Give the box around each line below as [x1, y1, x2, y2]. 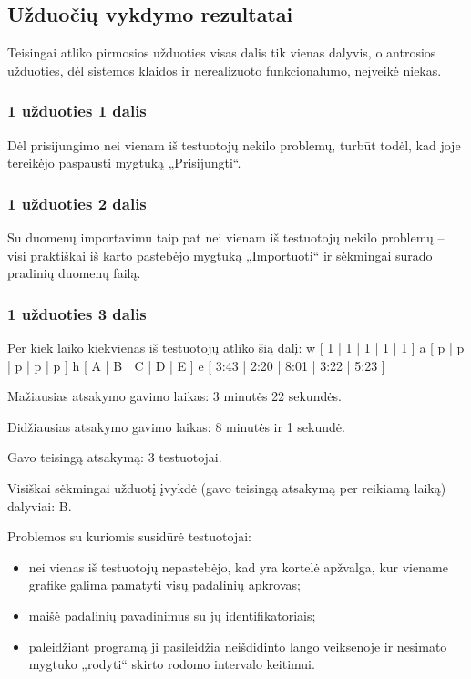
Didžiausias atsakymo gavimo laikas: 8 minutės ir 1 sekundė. [7, 417, 345, 436]
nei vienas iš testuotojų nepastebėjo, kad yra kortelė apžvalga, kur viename [28, 557, 448, 576]
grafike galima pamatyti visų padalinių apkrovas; [28, 575, 301, 594]
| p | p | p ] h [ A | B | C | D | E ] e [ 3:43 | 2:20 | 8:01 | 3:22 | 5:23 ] [7, 355, 385, 375]
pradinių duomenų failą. [7, 263, 141, 283]
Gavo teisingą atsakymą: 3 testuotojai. [7, 448, 222, 467]
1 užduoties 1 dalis [7, 99, 147, 122]
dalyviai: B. [7, 496, 72, 515]
